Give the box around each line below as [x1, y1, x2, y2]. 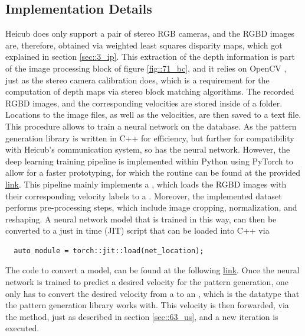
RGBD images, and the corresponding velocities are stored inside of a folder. [5, 96, 283, 109]
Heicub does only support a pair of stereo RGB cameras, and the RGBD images [5, 27, 295, 40]
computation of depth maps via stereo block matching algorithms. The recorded [5, 85, 294, 98]
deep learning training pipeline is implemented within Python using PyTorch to [5, 154, 293, 167]
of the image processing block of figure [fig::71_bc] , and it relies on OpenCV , [5, 62, 287, 74]
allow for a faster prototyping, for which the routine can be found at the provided [5, 166, 301, 179]
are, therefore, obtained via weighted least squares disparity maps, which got [5, 38, 283, 51]
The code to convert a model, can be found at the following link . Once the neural [5, 264, 300, 276]
